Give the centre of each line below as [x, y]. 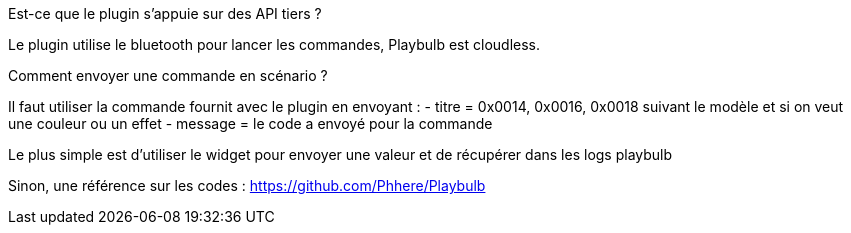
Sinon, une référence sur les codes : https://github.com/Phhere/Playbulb [247, 185]
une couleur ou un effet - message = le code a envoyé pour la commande [250, 123]
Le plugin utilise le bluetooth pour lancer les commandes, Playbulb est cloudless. [274, 44]
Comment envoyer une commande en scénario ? [168, 75]
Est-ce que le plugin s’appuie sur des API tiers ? [165, 13]
